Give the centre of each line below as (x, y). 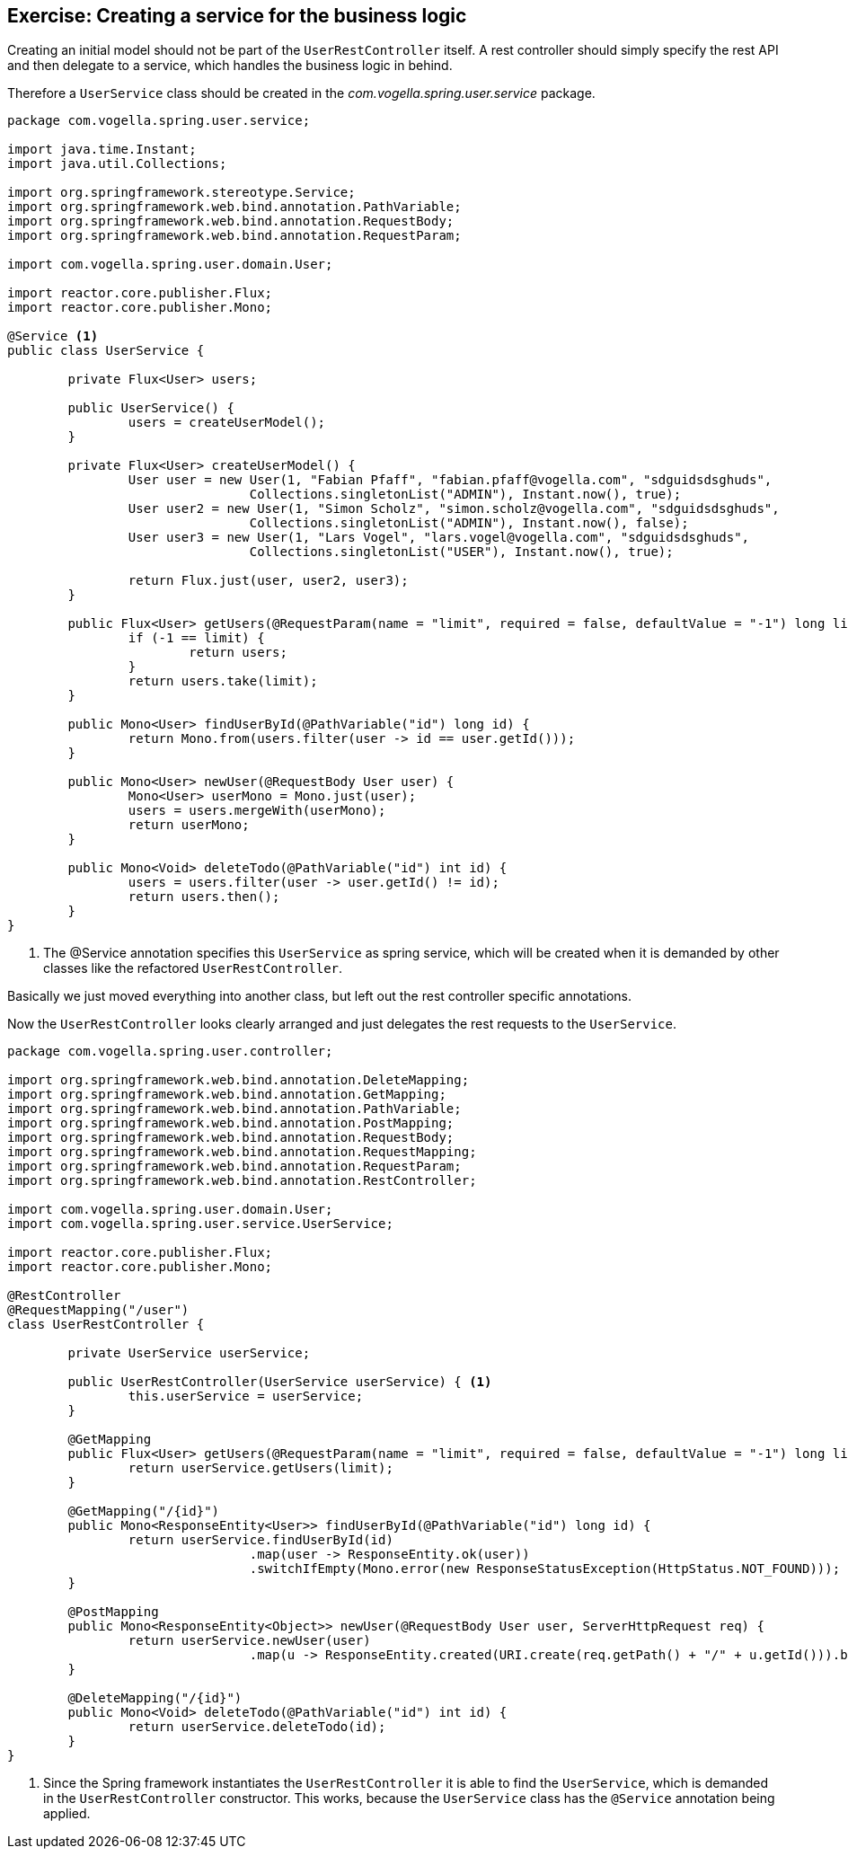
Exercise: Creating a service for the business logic (237, 16)
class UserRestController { (106, 1325)
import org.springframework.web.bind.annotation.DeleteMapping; (238, 1080)
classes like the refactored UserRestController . (193, 968)
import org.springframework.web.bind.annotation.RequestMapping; (242, 1152)
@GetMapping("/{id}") (144, 1511)
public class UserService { (106, 351)
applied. (67, 1814)
